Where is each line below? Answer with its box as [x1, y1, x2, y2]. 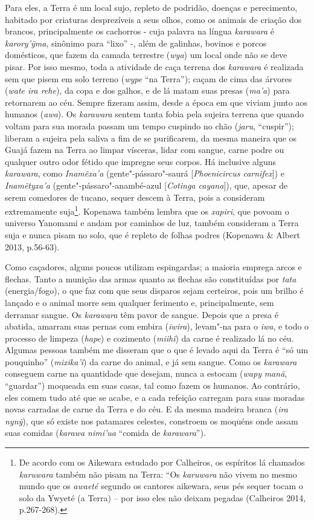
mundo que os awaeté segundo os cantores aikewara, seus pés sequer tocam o [19, 479, 303, 492]
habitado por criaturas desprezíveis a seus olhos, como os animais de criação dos [5, 13, 302, 25]
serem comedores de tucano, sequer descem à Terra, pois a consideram [5, 190, 265, 203]
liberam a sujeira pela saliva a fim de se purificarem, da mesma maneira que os [5, 131, 297, 144]
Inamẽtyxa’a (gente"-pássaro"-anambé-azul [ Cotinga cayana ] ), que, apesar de [5, 178, 288, 191]
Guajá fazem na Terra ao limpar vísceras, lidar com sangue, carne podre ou [5, 143, 284, 156]
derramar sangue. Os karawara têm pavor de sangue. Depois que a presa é [5, 308, 278, 320]
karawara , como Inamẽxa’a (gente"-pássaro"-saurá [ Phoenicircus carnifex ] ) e [5, 167, 284, 180]
